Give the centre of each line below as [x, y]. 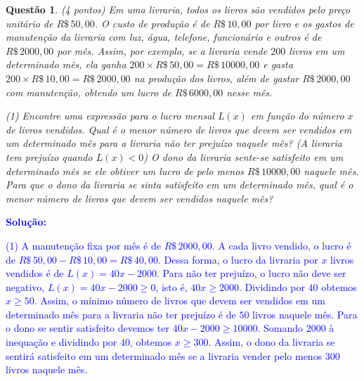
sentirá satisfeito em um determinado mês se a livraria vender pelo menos [164, 355]
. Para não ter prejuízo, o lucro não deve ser [252, 273]
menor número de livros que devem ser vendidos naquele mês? [139, 198]
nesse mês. [249, 92]
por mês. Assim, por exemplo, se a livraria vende [162, 50]
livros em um [317, 50]
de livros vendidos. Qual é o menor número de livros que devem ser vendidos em [179, 129]
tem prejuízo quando [49, 156]
